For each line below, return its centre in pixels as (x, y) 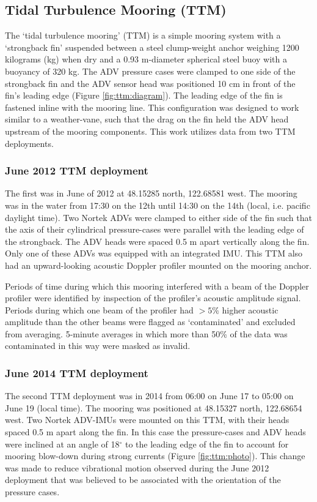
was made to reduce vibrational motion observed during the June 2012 (137, 467)
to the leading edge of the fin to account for (207, 444)
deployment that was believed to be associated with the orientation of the (143, 480)
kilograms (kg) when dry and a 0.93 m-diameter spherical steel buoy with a (146, 59)
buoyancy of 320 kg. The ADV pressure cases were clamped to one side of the (150, 71)
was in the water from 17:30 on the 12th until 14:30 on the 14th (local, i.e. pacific (158, 205)
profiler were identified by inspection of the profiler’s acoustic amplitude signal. (153, 298)
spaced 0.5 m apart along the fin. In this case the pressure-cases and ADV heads (155, 432)
